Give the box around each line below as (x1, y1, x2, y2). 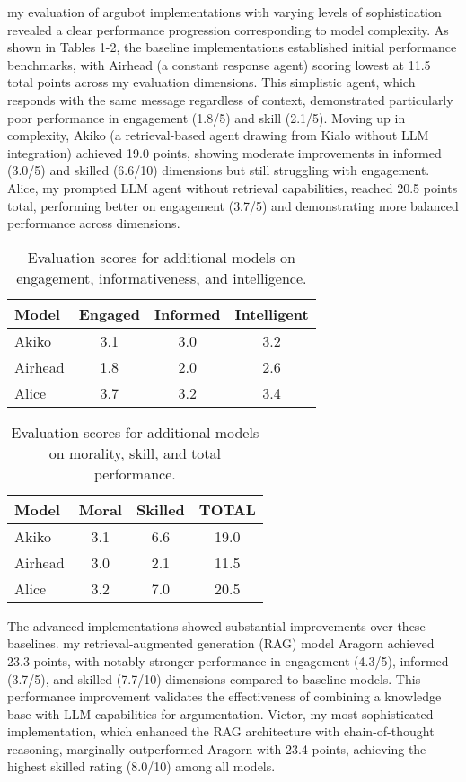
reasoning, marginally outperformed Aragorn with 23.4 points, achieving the (7, 739, 426, 758)
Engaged (78, 303, 140, 324)
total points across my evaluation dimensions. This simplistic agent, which (7, 73, 416, 92)
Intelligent (234, 303, 309, 324)
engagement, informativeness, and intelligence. (16, 267, 307, 288)
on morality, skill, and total (48, 442, 221, 463)
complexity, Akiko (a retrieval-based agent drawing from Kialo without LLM (7, 126, 429, 145)
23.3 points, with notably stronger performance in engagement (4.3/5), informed (7, 651, 449, 670)
